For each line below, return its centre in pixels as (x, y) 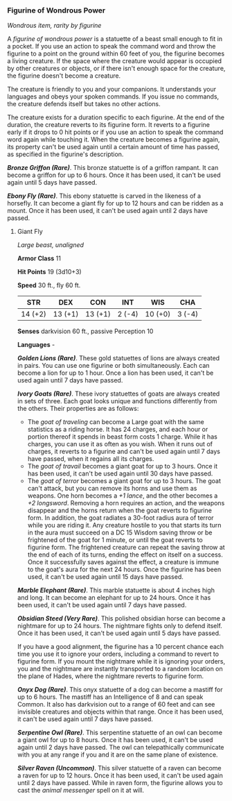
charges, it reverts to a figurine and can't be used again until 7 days (124, 452)
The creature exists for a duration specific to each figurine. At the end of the (116, 117)
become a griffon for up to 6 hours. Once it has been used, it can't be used (114, 175)
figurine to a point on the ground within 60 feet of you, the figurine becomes (116, 53)
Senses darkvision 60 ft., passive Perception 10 (85, 331)
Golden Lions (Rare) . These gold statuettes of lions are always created (118, 358)
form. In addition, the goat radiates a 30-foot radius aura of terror (121, 518)
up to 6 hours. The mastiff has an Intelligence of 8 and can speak (110, 697)
